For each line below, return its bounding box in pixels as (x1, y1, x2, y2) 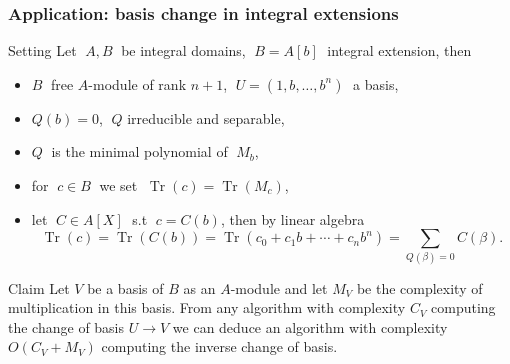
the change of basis (8, 316, 125, 337)
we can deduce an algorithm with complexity (172, 316, 448, 337)
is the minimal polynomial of (51, 141, 228, 162)
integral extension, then (327, 40, 472, 61)
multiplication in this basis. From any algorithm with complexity (8, 297, 406, 318)
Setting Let (8, 40, 77, 61)
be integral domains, (121, 40, 246, 61)
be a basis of (87, 277, 164, 298)
